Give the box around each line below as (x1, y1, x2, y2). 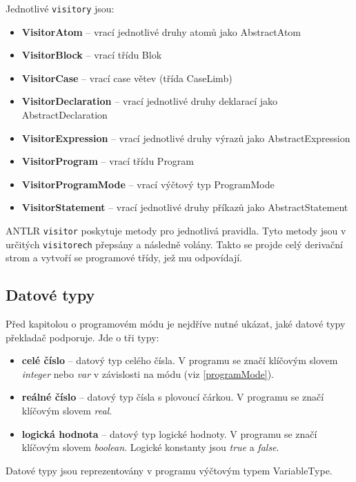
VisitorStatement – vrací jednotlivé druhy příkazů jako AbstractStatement (21, 200, 348, 214)
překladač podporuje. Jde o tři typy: (6, 330, 159, 344)
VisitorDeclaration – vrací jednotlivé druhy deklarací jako (21, 94, 278, 108)
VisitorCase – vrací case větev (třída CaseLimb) (21, 70, 233, 85)
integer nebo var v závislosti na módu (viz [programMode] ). (21, 366, 275, 381)
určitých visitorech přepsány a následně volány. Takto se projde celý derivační (6, 237, 343, 251)
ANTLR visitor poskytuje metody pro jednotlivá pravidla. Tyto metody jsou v (6, 223, 346, 237)
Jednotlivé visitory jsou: (6, 1, 115, 15)
